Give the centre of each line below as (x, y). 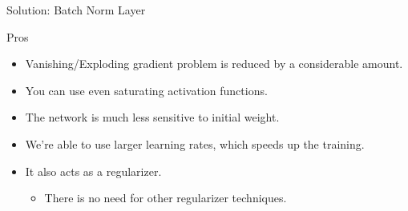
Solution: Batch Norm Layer (76, 10)
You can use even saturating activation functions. (146, 90)
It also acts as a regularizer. (93, 171)
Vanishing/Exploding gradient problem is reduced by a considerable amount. (214, 64)
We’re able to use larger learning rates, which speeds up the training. (195, 143)
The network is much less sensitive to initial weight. (152, 117)
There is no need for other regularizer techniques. (166, 198)
